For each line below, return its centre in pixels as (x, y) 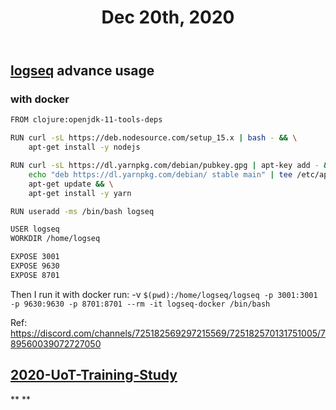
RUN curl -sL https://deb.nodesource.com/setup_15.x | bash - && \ (154, 138)
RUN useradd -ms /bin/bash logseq (82, 211)
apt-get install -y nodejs (84, 147)
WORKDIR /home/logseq (55, 239)
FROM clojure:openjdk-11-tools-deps (86, 120)
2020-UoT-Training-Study (94, 375)
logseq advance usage (82, 71)
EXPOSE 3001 (35, 257)
